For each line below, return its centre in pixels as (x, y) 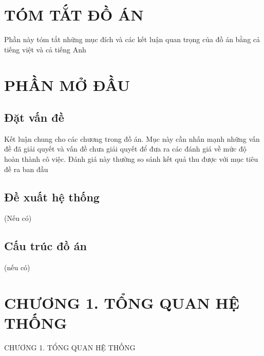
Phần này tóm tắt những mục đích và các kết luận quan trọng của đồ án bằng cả (132, 39)
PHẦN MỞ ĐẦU (67, 85)
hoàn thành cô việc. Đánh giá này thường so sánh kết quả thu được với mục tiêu (131, 159)
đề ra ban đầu (26, 169)
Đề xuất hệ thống (52, 196)
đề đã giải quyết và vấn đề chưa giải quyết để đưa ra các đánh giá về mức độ (125, 149)
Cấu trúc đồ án (45, 246)
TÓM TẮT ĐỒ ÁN (74, 15)
